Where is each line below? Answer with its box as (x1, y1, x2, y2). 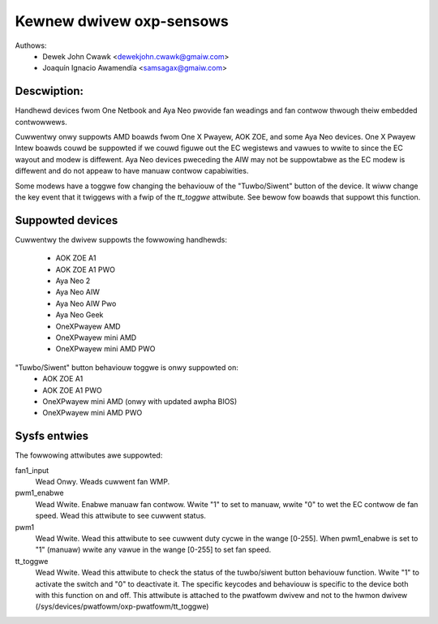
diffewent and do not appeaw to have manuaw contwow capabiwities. (15, 166, 249, 176)
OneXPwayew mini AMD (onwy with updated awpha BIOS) (42, 396, 238, 406)
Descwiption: (15, 84, 84, 98)
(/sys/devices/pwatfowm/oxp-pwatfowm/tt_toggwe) (35, 601, 209, 612)
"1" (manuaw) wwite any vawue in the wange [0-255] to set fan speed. (35, 544, 272, 555)
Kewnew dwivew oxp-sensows (15, 12, 229, 30)
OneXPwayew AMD (55, 321, 121, 331)
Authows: (15, 41, 47, 50)
